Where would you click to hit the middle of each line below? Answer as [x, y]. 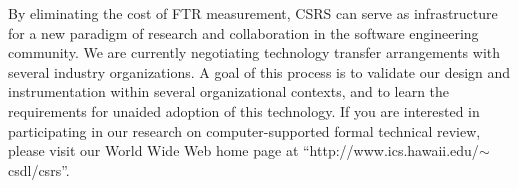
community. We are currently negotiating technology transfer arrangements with [254, 52]
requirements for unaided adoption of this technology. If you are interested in [244, 110]
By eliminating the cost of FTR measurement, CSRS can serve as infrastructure [253, 13]
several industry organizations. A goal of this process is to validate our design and [259, 71]
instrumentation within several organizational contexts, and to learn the [229, 91]
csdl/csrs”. [39, 169]
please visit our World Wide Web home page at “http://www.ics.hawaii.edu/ [243, 150]
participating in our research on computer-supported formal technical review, [244, 130]
